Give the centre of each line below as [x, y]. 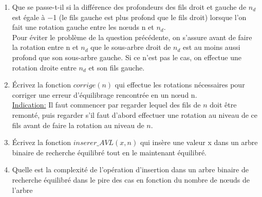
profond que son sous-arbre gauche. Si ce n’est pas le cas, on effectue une [127, 57]
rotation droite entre [44, 67]
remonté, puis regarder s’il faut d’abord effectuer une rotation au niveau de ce [135, 114]
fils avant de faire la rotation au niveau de [78, 125]
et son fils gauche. [117, 67]
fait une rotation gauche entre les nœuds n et [83, 27]
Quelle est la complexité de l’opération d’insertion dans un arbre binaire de [130, 169]
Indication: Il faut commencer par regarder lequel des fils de [106, 105]
